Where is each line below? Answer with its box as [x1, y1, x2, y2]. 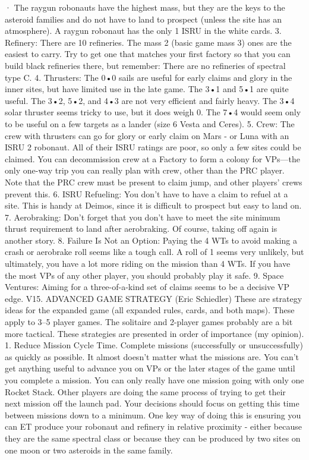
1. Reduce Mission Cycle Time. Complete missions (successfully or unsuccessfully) [5, 339, 303, 351]
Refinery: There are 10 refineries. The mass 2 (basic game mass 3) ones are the [5, 36, 292, 48]
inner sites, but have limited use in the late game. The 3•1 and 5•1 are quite [5, 83, 289, 95]
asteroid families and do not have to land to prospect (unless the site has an [5, 12, 282, 25]
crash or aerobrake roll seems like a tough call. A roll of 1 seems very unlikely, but [5, 245, 304, 258]
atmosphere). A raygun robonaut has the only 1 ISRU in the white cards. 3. [5, 24, 282, 37]
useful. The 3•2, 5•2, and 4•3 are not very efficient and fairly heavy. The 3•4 [5, 94, 295, 106]
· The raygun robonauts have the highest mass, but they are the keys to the [5, 1, 285, 13]
